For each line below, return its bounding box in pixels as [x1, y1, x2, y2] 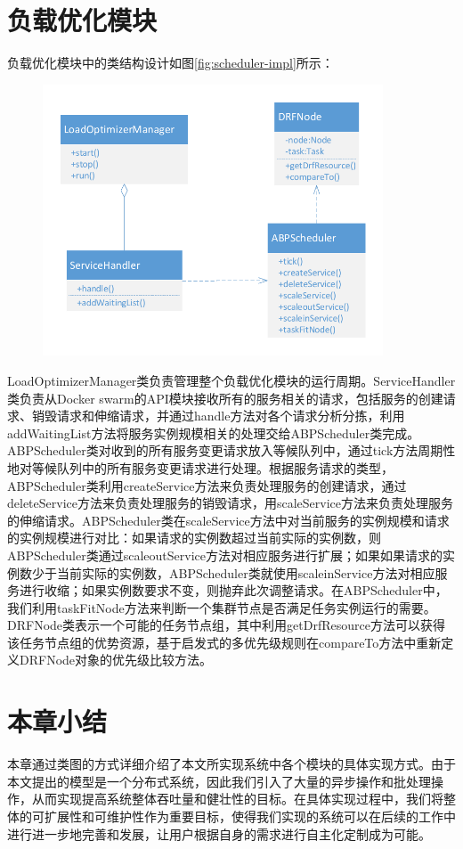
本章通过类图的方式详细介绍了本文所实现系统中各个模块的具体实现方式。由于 [7, 755, 456, 773]
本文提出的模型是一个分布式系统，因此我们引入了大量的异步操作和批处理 [7, 771, 431, 790]
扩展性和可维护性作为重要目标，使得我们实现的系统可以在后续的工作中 [44, 806, 456, 825]
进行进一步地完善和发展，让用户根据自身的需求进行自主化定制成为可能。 [7, 824, 431, 843]
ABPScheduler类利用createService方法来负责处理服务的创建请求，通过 [7, 476, 407, 494]
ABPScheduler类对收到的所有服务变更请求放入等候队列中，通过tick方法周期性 [7, 441, 456, 460]
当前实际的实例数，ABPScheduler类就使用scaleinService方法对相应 [56, 563, 435, 582]
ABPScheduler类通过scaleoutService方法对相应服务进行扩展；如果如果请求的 [7, 545, 443, 564]
